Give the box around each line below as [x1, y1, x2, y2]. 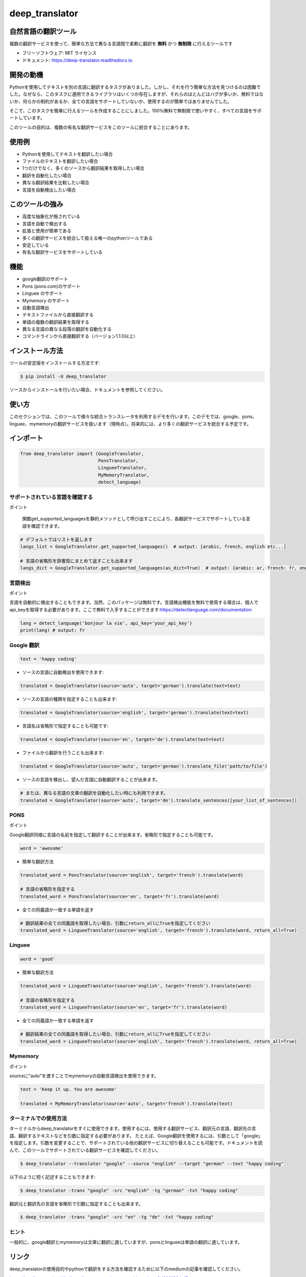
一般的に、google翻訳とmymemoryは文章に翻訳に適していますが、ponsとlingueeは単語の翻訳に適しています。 [9, 1239, 242, 1245]
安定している [22, 242, 49, 248]
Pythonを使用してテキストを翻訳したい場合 [22, 151, 113, 157]
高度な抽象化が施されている [22, 214, 81, 220]
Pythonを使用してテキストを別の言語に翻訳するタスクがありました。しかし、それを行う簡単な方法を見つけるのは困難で [9, 84, 261, 90]
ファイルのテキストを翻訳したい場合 [22, 158, 98, 164]
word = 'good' [20, 956, 56, 962]
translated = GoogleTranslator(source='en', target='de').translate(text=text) [20, 737, 225, 743]
